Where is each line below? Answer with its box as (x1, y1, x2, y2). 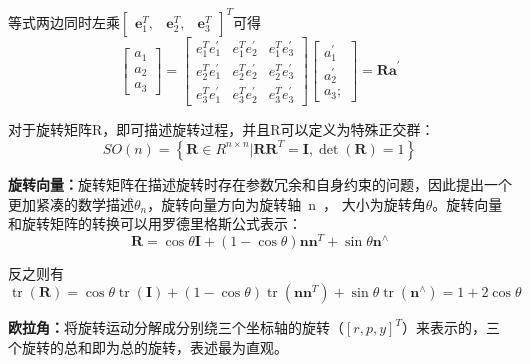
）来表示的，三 (401, 317, 500, 338)
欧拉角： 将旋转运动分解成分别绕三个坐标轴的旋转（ (8, 317, 344, 338)
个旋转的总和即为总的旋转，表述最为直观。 (8, 336, 288, 357)
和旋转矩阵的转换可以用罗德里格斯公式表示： (8, 213, 302, 234)
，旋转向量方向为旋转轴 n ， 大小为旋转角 (147, 193, 426, 214)
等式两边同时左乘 (8, 11, 120, 32)
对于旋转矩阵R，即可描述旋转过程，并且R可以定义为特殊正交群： (8, 119, 435, 140)
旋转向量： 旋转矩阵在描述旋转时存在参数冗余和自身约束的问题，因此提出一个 (8, 173, 512, 194)
